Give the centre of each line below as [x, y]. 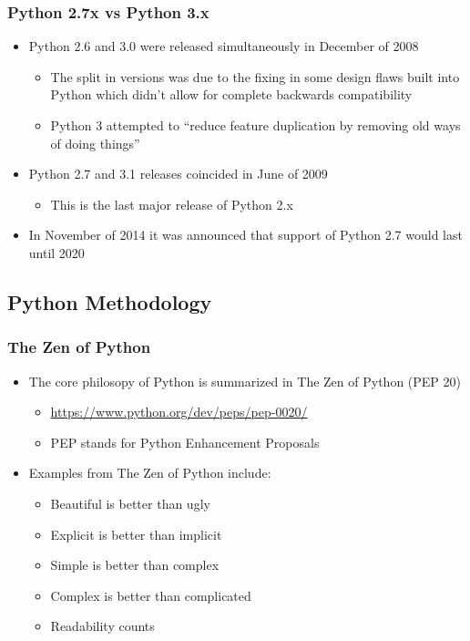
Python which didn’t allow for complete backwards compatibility [231, 94]
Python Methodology [110, 301]
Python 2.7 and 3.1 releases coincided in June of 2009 [178, 174]
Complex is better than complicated [151, 595]
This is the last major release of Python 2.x [172, 204]
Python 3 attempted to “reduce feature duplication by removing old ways [255, 125]
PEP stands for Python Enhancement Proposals [185, 442]
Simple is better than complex [135, 565]
